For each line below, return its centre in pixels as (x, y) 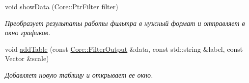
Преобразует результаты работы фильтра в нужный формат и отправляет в (125, 23)
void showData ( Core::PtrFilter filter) (62, 6)
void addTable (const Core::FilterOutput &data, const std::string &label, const (124, 49)
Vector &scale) (27, 58)
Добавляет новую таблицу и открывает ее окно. (79, 74)
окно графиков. (28, 32)
